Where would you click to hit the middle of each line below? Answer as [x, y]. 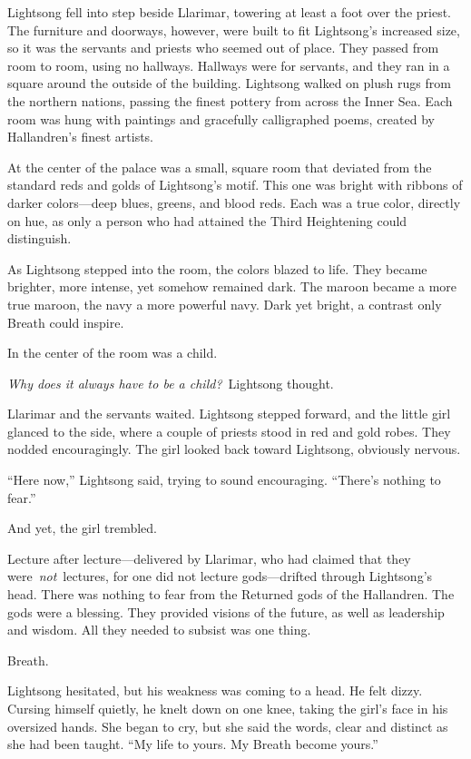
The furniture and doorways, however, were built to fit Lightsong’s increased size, [234, 30]
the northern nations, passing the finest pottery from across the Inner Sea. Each [230, 100]
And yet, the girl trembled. [82, 528]
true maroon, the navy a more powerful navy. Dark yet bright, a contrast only [225, 304]
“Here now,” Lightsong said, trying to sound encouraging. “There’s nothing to [224, 480]
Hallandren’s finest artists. [81, 137]
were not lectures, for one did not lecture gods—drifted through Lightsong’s [220, 576]
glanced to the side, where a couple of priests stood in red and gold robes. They [229, 431]
